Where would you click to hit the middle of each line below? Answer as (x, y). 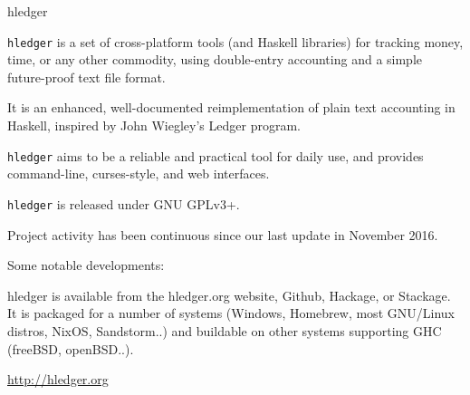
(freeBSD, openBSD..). (71, 348)
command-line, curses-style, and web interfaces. (139, 173)
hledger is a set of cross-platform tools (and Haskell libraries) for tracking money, (235, 41)
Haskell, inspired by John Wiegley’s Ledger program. (154, 125)
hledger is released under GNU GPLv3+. (124, 203)
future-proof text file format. (86, 77)
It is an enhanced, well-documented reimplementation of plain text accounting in (231, 107)
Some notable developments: (86, 265)
